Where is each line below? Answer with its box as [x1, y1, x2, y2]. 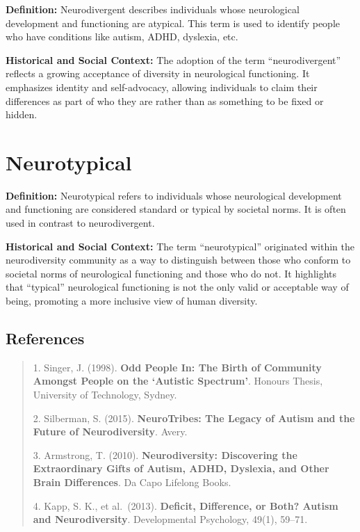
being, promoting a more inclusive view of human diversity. [6, 293, 258, 308]
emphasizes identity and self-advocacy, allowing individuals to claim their [6, 79, 318, 94]
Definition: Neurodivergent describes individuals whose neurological [6, 2, 300, 16]
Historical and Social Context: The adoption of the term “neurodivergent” [6, 52, 341, 67]
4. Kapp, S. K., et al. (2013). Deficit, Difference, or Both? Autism [33, 498, 338, 513]
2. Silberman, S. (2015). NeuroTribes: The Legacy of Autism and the [33, 410, 355, 425]
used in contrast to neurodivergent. [6, 216, 155, 230]
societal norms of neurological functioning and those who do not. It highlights [6, 266, 337, 280]
